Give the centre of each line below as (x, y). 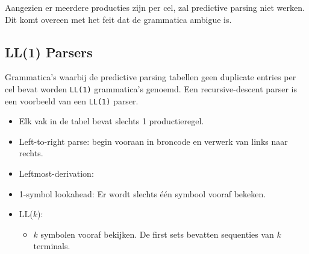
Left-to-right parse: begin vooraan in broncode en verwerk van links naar (153, 141)
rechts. (31, 153)
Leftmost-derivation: (56, 173)
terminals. (52, 246)
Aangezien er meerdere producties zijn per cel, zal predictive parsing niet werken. (155, 7)
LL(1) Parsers (49, 52)
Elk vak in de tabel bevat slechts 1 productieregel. (111, 121)
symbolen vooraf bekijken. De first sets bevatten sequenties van (157, 234)
